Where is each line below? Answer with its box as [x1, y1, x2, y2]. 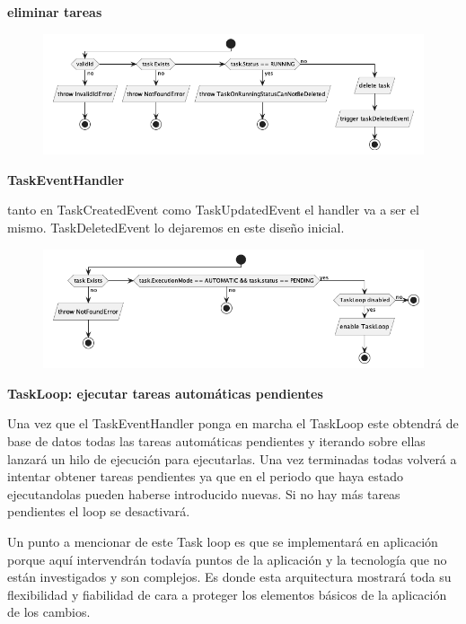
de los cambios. [7, 602, 91, 621]
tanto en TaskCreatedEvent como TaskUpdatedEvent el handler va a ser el [7, 200, 419, 219]
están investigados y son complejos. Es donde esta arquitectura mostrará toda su [7, 567, 452, 586]
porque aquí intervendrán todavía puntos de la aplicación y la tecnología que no [7, 549, 447, 568]
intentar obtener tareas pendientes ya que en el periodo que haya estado [7, 467, 403, 486]
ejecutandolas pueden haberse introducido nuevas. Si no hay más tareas [7, 484, 400, 503]
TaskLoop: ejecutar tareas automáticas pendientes [7, 383, 323, 402]
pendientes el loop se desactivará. [7, 502, 190, 521]
